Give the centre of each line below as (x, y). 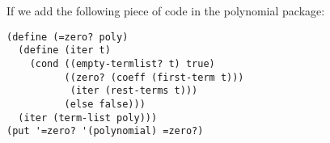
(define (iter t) (64, 50)
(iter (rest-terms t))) (134, 91)
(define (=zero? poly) (68, 37)
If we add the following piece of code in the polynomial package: (166, 11)
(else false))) (105, 104)
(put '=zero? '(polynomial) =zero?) (105, 131)
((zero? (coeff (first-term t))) (154, 77)
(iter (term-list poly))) (88, 118)
